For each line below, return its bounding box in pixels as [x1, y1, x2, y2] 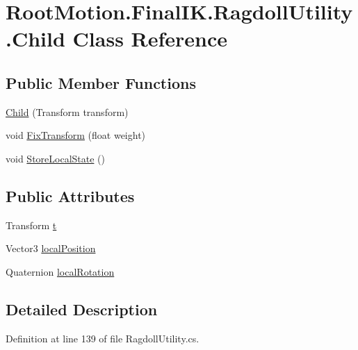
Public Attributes [6, 185, 135, 206]
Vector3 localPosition [6, 241, 96, 256]
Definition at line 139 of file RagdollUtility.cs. [6, 331, 200, 345]
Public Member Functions [6, 72, 196, 93]
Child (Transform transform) [6, 104, 129, 119]
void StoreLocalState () [6, 151, 105, 165]
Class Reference [72, 24, 228, 53]
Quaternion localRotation [6, 264, 115, 278]
